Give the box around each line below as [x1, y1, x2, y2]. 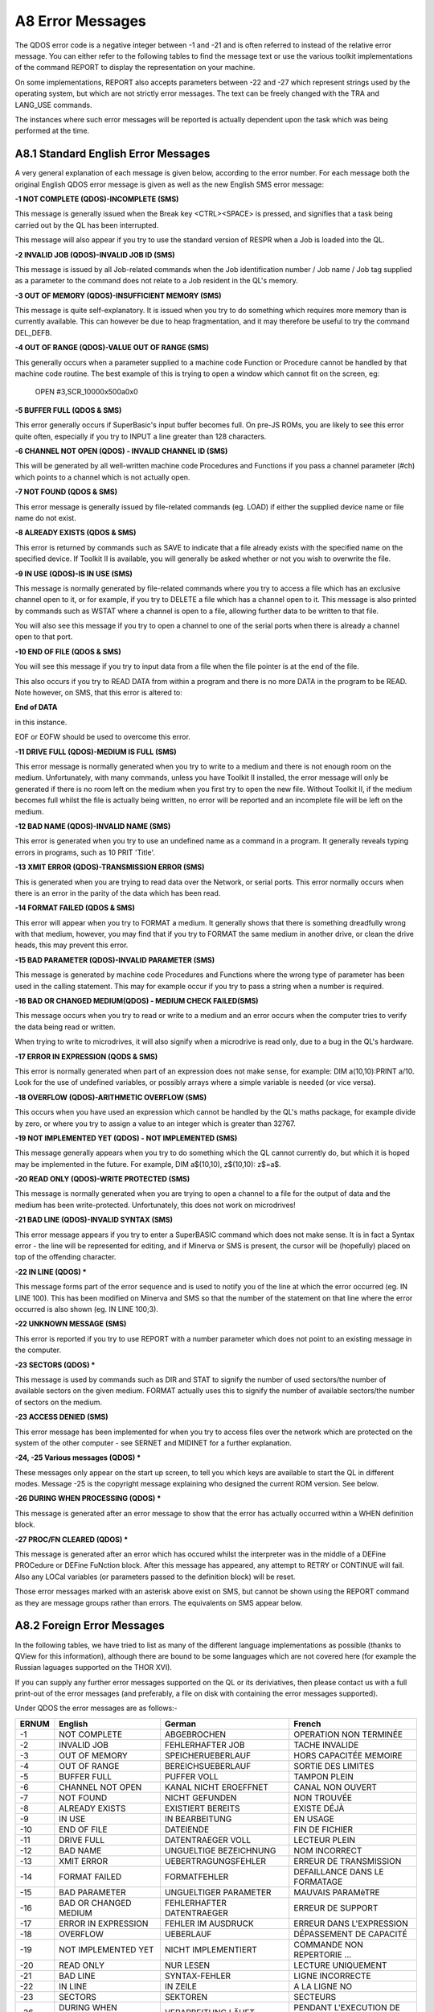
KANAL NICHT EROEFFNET [165, 1781, 269, 1792]
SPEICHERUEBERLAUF [165, 1750, 252, 1761]
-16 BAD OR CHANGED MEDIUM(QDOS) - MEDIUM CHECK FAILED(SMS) [14, 996, 259, 1006]
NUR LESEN [165, 1960, 211, 1971]
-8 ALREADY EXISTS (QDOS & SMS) [14, 528, 137, 538]
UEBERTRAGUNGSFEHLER [165, 1855, 267, 1866]
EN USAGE [293, 1813, 335, 1824]
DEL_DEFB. [14, 328, 52, 337]
